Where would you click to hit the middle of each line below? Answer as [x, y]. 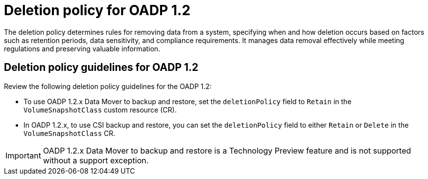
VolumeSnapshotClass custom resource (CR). [100, 110]
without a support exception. [96, 160]
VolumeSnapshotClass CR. [70, 133]
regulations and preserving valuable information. [82, 48]
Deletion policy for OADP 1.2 [97, 10]
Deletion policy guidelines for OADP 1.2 [101, 67]
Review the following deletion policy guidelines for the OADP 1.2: [108, 86]
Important [23, 155]
